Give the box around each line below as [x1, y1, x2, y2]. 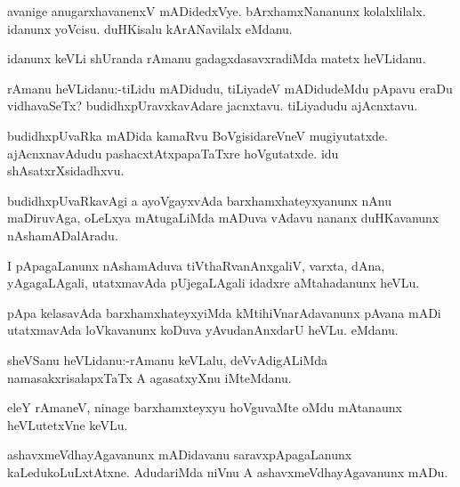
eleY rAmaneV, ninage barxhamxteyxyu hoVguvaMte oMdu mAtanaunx [7, 398, 402, 417]
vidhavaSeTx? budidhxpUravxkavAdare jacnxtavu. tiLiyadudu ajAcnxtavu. [7, 96, 418, 115]
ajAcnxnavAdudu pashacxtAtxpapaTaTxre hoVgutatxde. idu [7, 143, 339, 162]
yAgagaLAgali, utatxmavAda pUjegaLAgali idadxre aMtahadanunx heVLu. [7, 273, 420, 292]
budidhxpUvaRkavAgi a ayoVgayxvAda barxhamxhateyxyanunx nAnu [7, 191, 391, 209]
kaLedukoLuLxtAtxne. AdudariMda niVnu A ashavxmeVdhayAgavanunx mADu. [7, 462, 448, 481]
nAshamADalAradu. [7, 225, 118, 244]
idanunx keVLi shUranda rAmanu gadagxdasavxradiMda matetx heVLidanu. [7, 49, 426, 68]
